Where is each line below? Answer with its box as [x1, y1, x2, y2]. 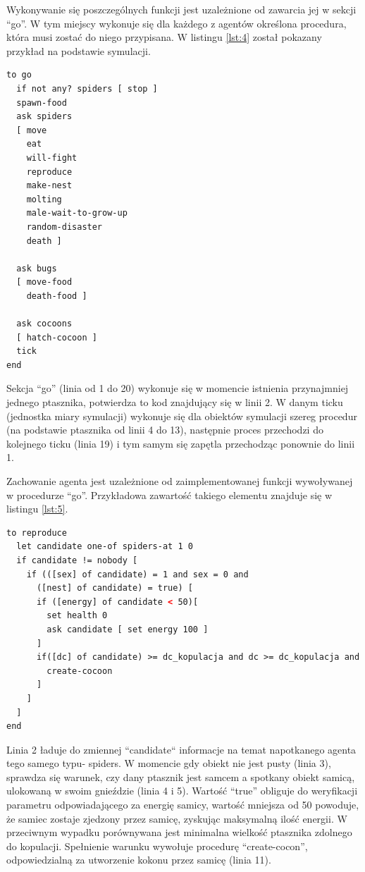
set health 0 [47, 610, 108, 621]
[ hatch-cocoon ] [16, 332, 97, 343]
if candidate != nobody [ [16, 555, 138, 565]
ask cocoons [16, 319, 73, 329]
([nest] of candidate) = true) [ [36, 583, 193, 594]
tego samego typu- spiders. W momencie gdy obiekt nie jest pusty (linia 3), [6, 756, 331, 770]
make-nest [26, 180, 73, 191]
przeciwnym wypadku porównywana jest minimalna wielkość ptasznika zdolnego [6, 825, 352, 840]
